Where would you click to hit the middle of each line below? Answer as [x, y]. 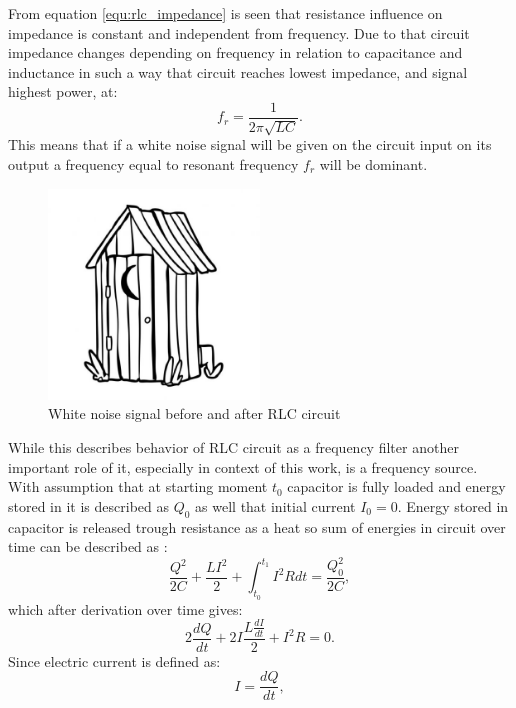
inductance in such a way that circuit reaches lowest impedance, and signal [238, 71]
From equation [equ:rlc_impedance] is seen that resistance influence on [225, 13]
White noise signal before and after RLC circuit [194, 413]
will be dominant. [373, 164]
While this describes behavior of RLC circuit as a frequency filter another [233, 446]
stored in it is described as [88, 505]
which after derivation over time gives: [125, 608]
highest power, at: [63, 91]
